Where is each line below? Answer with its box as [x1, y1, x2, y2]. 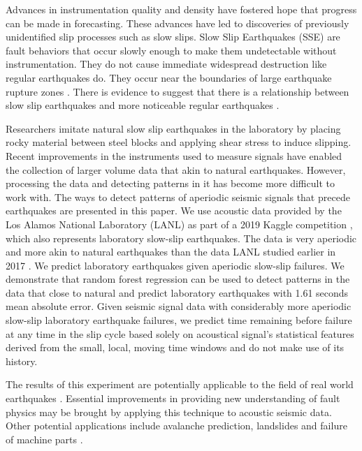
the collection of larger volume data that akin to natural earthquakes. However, [6, 162, 346, 177]
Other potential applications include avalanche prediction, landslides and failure [6, 418, 347, 433]
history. [6, 353, 38, 368]
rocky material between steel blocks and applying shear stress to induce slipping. [6, 135, 352, 149]
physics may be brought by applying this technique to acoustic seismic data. [6, 404, 332, 419]
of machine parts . [6, 431, 83, 446]
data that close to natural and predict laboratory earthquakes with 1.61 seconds [6, 285, 349, 300]
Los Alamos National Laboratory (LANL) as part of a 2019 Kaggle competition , [6, 216, 353, 231]
